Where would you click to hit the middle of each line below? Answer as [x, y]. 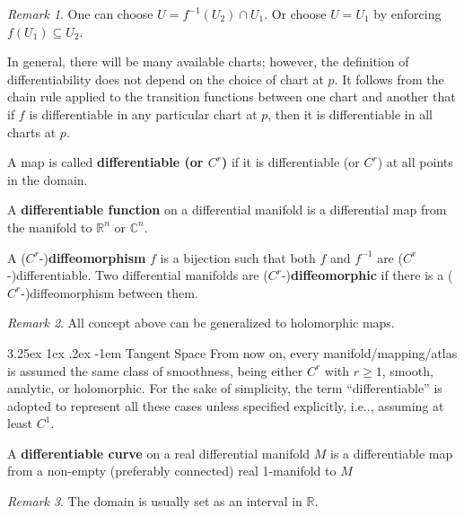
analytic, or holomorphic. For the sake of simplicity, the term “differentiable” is [225, 388]
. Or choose [295, 13]
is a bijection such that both [238, 257]
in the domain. [48, 179]
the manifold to [50, 227]
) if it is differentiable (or [290, 162]
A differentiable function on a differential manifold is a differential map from [227, 210]
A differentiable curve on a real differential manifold [159, 453]
